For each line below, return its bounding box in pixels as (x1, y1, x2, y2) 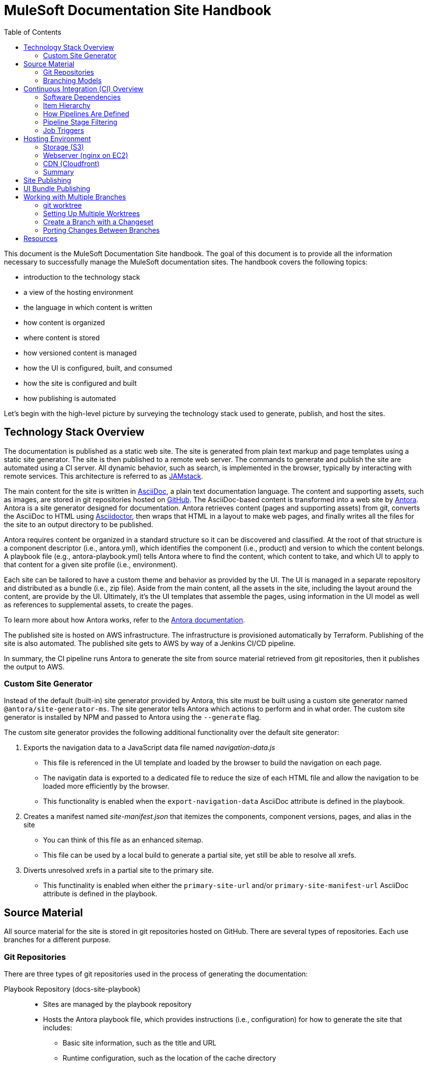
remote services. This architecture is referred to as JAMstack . (4, 471, 203, 480)
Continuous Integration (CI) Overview (23, 84, 144, 93)
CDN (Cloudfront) (43, 159, 100, 168)
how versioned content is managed (23, 348, 137, 357)
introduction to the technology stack (23, 272, 140, 281)
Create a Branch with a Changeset (43, 217, 154, 226)
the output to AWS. (4, 662, 65, 671)
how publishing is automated (23, 394, 116, 402)
